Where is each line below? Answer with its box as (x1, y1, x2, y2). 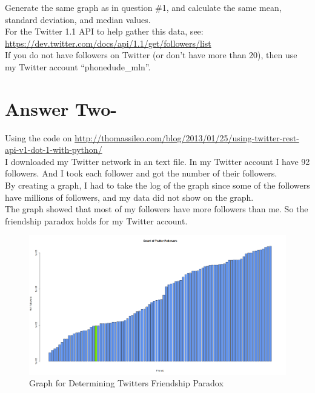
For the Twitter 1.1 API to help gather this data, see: (5, 25, 204, 38)
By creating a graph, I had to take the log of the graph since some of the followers (5, 179, 310, 192)
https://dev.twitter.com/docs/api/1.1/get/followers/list (5, 36, 211, 49)
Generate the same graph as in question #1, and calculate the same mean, (5, 1, 282, 13)
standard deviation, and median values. (5, 13, 151, 25)
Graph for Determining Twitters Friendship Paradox (29, 377, 224, 389)
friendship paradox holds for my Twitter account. (5, 214, 188, 227)
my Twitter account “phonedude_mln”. (5, 60, 151, 73)
